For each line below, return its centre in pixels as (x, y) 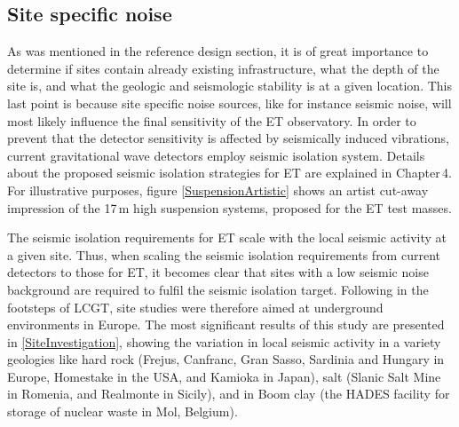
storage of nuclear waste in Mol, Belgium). (123, 411)
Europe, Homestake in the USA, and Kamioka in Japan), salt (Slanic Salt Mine (224, 376)
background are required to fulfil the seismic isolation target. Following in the (218, 289)
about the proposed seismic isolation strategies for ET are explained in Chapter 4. (229, 173)
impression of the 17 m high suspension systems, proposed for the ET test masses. (229, 207)
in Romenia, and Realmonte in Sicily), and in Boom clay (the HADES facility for (229, 394)
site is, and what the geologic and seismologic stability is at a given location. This (230, 86)
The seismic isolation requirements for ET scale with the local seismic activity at (227, 237)
